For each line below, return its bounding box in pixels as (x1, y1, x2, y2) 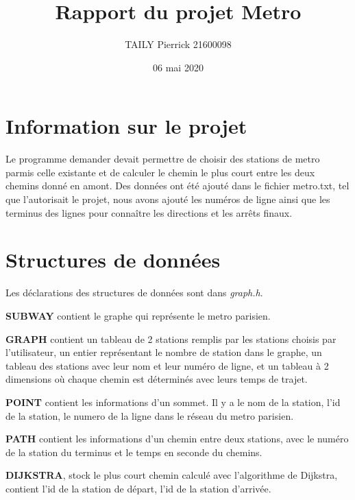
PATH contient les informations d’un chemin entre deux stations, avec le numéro (5, 431, 349, 446)
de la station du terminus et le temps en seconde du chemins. (5, 444, 262, 459)
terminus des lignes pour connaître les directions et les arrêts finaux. (5, 205, 293, 219)
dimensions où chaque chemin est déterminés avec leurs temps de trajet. (5, 372, 308, 386)
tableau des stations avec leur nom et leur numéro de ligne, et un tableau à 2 (5, 358, 329, 372)
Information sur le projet (5, 112, 247, 140)
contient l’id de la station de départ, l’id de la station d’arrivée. (5, 481, 271, 495)
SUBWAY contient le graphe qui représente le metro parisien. (5, 308, 271, 322)
